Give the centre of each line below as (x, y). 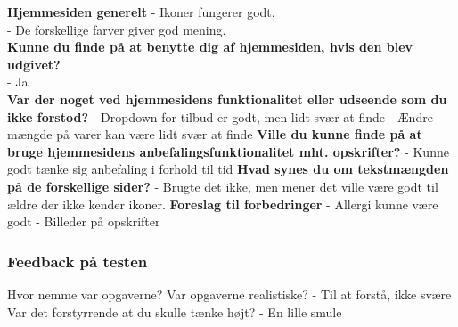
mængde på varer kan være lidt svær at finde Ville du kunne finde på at (215, 134)
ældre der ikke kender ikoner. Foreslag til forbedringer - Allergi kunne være (223, 204)
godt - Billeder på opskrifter (84, 221)
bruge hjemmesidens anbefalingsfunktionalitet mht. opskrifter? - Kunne (228, 151)
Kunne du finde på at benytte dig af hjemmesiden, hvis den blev (210, 47)
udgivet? (34, 64)
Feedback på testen (78, 261)
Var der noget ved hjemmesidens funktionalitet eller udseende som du (227, 98)
